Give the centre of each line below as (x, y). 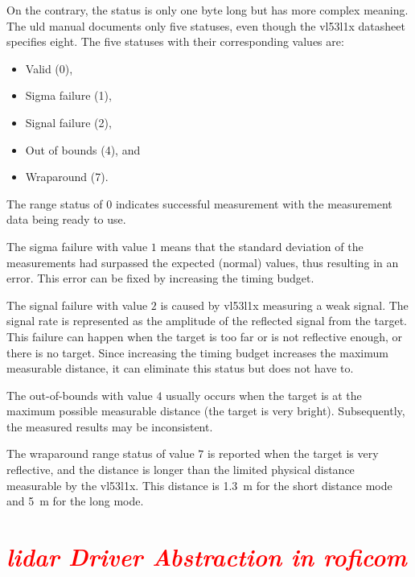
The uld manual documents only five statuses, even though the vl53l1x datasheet (206, 25)
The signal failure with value (77, 305)
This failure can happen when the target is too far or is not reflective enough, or (205, 336)
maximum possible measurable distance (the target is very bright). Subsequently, (206, 411)
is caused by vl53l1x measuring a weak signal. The (284, 305)
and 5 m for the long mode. (75, 501)
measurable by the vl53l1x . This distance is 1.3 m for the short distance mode (199, 485)
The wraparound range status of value (101, 453)
